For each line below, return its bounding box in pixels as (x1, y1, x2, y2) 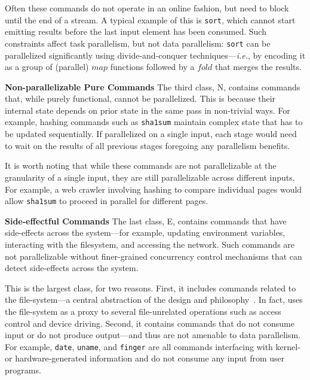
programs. (5, 363, 41, 376)
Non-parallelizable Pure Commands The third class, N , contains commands (5, 80, 300, 93)
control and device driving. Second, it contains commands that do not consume (5, 317, 294, 329)
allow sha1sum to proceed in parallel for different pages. (5, 194, 208, 207)
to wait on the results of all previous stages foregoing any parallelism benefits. (5, 139, 290, 151)
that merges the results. (214, 60, 302, 73)
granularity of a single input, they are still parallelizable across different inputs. (5, 171, 295, 183)
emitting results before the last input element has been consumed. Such (5, 25, 266, 38)
